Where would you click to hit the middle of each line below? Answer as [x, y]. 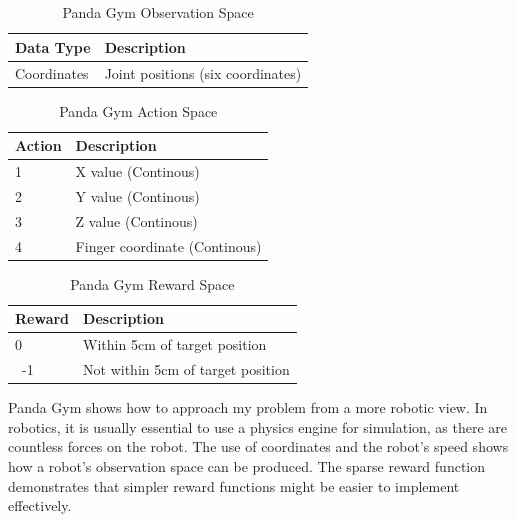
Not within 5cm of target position [186, 369]
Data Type [53, 46]
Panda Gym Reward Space [152, 283]
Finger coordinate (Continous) [168, 245]
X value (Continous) [137, 171]
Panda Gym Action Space [138, 110]
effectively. [40, 505]
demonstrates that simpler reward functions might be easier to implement [234, 485]
